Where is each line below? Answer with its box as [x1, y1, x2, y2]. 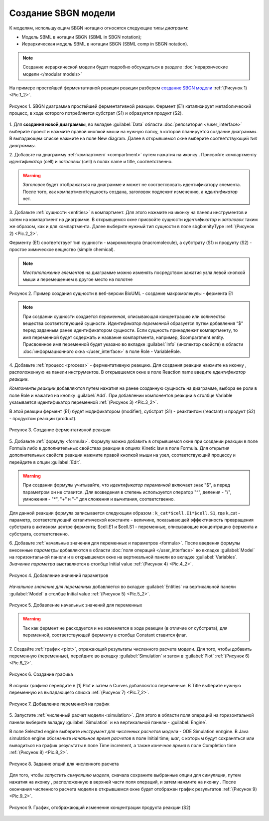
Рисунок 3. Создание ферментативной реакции [9, 427, 111, 433]
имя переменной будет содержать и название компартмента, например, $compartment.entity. [22, 334, 225, 340]
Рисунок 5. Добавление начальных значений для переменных [9, 602, 142, 608]
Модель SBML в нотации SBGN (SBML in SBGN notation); [21, 34, 142, 40]
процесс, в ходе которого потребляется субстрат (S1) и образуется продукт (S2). [9, 110, 183, 116]
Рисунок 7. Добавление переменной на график [9, 701, 110, 707]
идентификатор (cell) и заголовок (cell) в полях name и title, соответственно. [9, 159, 173, 165]
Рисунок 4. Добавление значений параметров [9, 572, 109, 578]
